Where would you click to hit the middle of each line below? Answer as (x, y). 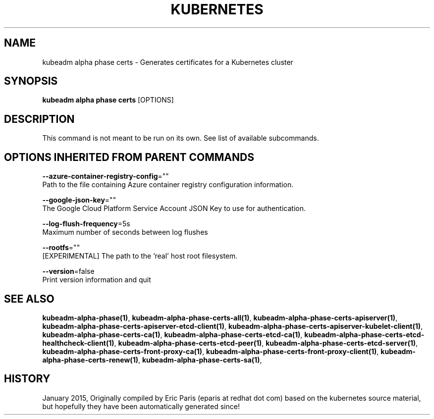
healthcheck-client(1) (78, 343)
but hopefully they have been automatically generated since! (141, 406)
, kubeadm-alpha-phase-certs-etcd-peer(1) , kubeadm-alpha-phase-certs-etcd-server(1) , (266, 343)
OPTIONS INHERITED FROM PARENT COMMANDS (129, 157)
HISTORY (27, 379)
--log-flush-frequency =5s (86, 224)
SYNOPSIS (31, 81)
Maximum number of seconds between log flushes (125, 232)
